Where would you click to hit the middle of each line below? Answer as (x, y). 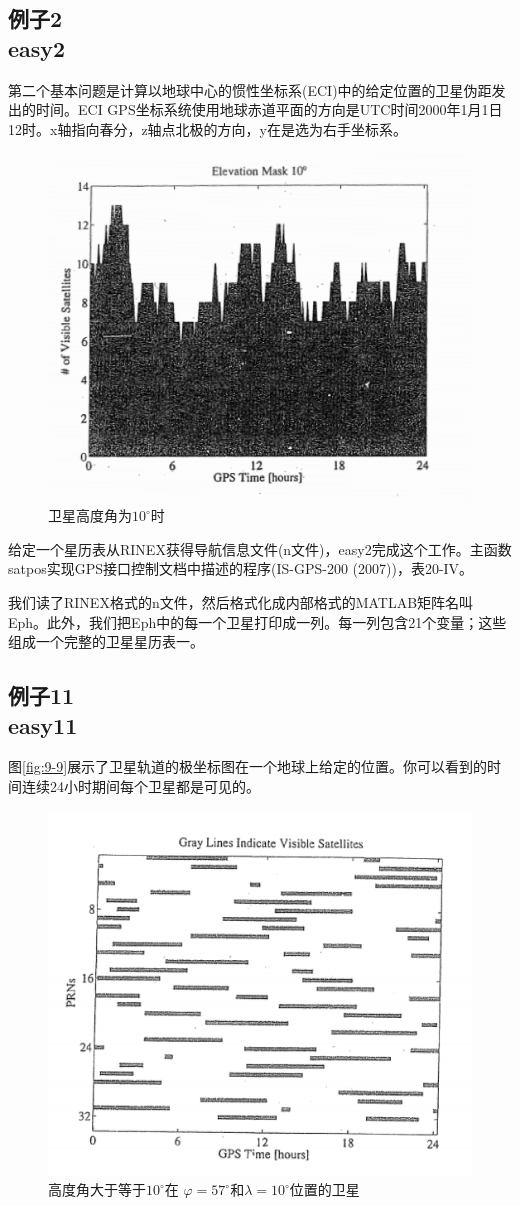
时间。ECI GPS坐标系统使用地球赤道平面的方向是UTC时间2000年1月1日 (269, 109)
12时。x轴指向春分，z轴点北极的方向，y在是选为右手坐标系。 (207, 128)
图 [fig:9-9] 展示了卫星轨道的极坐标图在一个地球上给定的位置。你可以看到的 (248, 766)
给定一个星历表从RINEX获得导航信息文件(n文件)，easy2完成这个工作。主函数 (260, 548)
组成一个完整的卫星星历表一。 (106, 641)
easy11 (43, 724)
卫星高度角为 (90, 515)
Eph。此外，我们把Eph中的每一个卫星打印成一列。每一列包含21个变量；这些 (257, 621)
